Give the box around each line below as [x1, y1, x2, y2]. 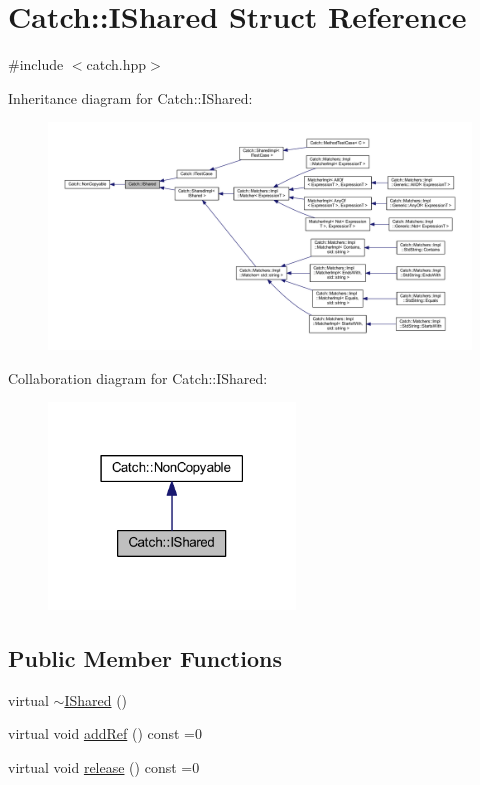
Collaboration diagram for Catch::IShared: [8, 367, 268, 388]
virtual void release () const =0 [8, 756, 200, 777]
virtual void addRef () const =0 [8, 723, 203, 744]
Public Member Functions [8, 642, 282, 673]
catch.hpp [86, 54, 147, 75]
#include [8, 54, 64, 75]
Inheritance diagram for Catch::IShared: [8, 87, 253, 108]
